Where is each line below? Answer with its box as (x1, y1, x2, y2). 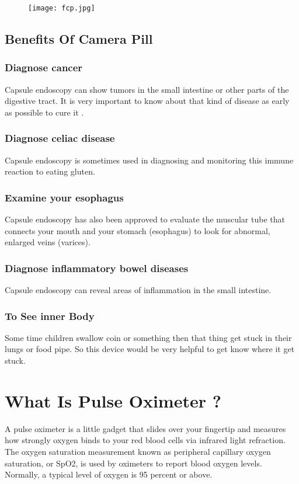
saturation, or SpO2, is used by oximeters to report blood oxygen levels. (5, 457, 262, 469)
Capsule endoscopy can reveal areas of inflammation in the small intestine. (5, 284, 272, 296)
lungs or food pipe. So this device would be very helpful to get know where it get (5, 343, 295, 355)
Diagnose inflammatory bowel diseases (5, 260, 189, 275)
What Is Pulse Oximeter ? (5, 388, 221, 412)
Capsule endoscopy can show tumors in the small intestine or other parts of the (5, 83, 289, 95)
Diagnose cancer (5, 60, 83, 75)
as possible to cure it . (5, 106, 84, 118)
